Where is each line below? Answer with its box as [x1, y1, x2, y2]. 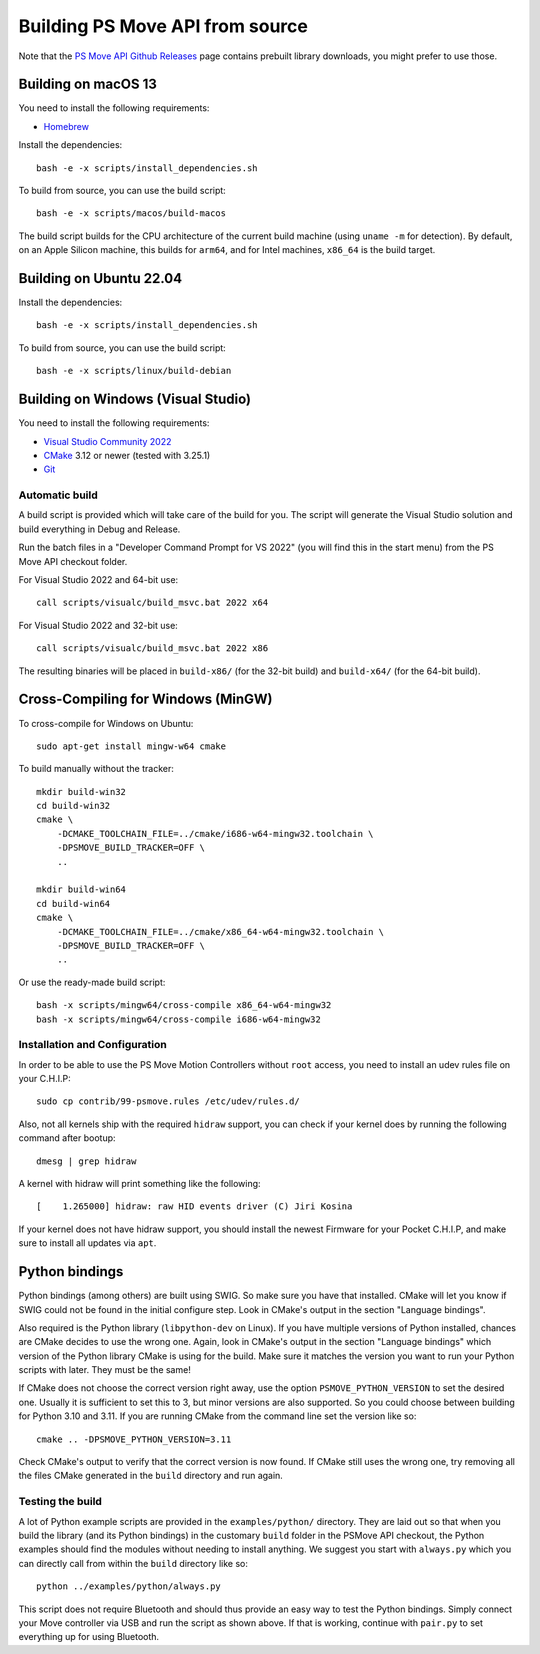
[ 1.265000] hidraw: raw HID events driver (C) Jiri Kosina [36, 1201, 353, 1212]
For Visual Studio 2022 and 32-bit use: [18, 619, 179, 631]
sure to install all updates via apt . [18, 1237, 157, 1249]
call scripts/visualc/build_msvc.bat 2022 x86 [36, 643, 269, 654]
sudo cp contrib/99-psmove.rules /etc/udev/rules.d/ [36, 1096, 300, 1107]
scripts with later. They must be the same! [18, 1364, 192, 1376]
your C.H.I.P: [18, 1073, 71, 1085]
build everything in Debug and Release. [18, 523, 181, 535]
